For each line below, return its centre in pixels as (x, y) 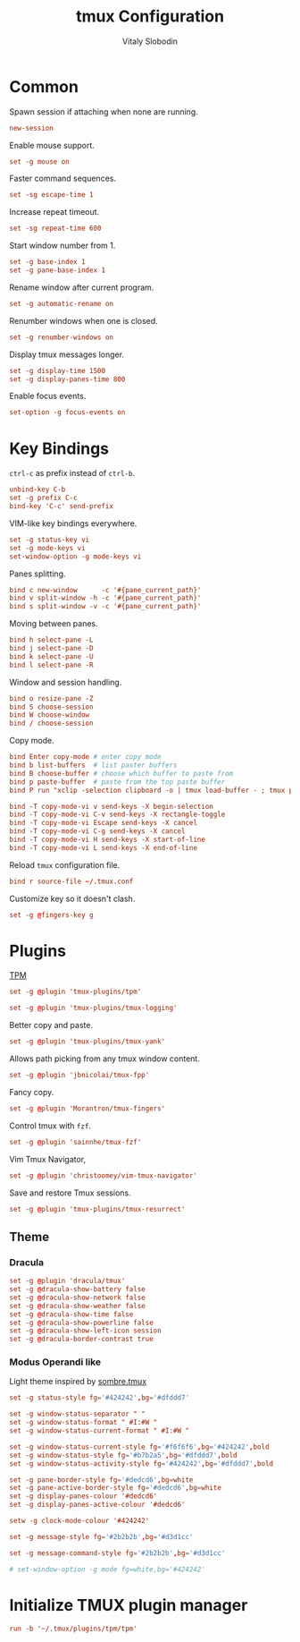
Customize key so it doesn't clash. (72, 898)
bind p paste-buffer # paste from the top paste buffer (117, 782)
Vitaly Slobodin (150, 41)
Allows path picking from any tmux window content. (105, 1059)
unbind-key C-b (37, 489)
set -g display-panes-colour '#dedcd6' (83, 1496)
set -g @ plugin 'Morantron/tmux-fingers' (87, 1108)
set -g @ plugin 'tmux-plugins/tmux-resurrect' (97, 1209)
